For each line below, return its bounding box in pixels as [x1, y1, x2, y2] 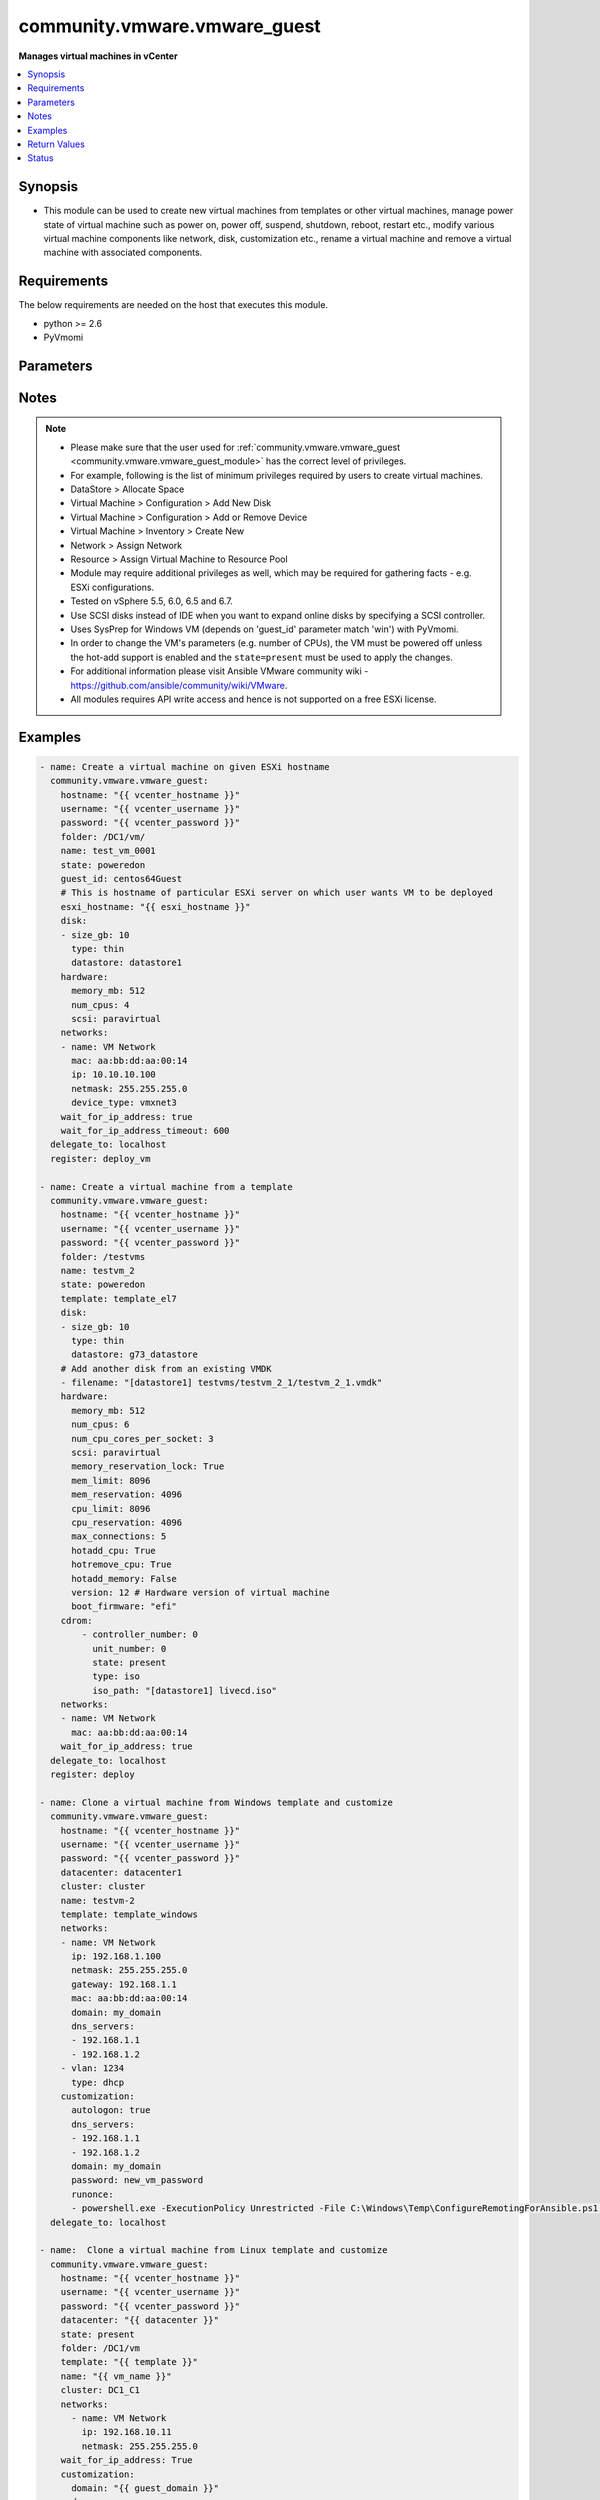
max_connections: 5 [71, 1531, 167, 1542]
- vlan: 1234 [60, 2063, 125, 2074]
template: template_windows [60, 1908, 199, 1920]
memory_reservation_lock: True [71, 1461, 225, 1472]
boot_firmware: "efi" [71, 1601, 177, 1612]
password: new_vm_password [71, 2175, 204, 2186]
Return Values [27, 138, 85, 150]
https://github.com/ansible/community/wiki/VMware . [70, 679, 288, 691]
